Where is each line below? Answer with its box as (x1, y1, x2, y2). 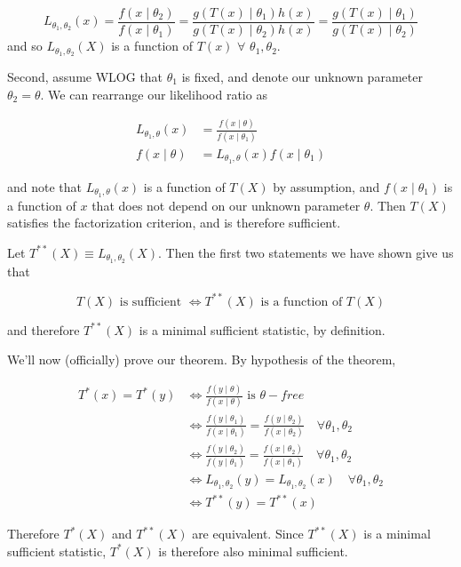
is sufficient (119, 295, 182, 308)
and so (7, 36, 43, 55)
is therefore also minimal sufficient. (158, 541, 348, 560)
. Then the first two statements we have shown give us (157, 243, 454, 261)
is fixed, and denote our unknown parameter (181, 67, 423, 85)
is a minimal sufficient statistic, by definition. (139, 320, 385, 339)
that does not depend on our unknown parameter (91, 196, 361, 214)
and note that (7, 177, 83, 196)
